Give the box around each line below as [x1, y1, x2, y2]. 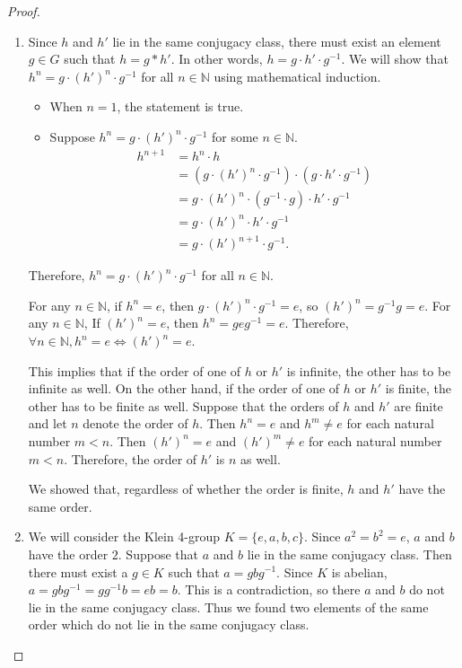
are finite [394, 396, 443, 415]
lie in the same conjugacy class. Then [247, 544, 452, 563]
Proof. [7, 2, 40, 20]
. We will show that [341, 49, 449, 68]
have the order [28, 544, 109, 563]
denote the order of [83, 414, 188, 433]
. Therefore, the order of [64, 449, 197, 468]
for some [211, 127, 258, 145]
